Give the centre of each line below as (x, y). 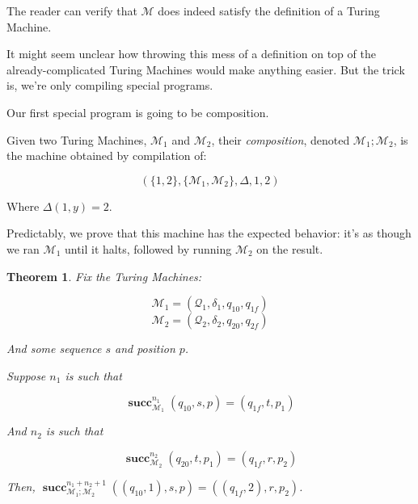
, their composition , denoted (281, 139)
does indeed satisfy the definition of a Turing (269, 10)
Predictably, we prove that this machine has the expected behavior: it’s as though (209, 233)
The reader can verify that (72, 10)
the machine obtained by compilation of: (107, 155)
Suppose (26, 375)
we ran (23, 248)
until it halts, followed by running (148, 248)
